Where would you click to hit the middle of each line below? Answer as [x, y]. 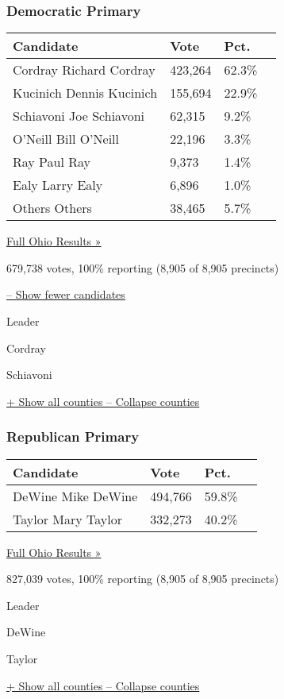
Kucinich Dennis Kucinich [85, 93]
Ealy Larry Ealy [58, 185]
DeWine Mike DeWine [75, 496]
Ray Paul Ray [52, 162]
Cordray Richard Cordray [84, 70]
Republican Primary [73, 436]
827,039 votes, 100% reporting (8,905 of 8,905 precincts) [143, 579]
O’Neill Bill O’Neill [66, 139]
